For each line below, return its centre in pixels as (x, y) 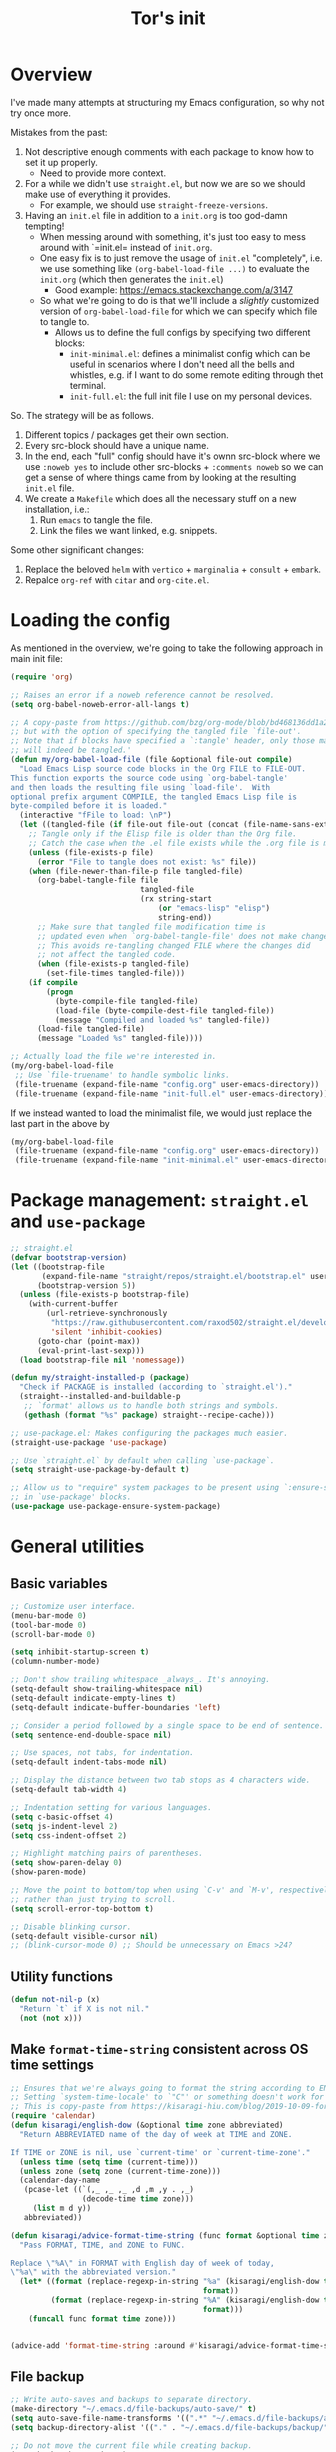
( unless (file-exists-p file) (91, 852)
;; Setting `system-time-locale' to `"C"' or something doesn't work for (167, 2097)
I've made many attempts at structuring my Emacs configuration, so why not (167, 102)
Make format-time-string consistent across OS (159, 2049)
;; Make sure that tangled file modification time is (151, 927)
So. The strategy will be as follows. (82, 415)
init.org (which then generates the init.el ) (131, 279)
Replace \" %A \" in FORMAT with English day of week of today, (142, 2263)
